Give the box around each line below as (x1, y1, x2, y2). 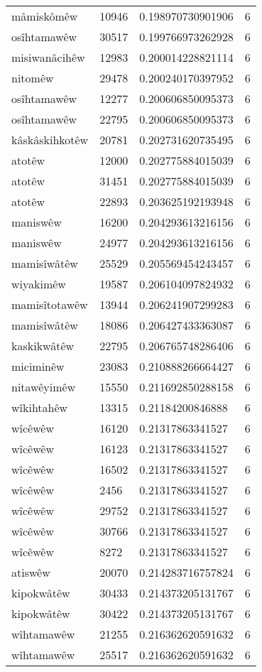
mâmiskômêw (11, 8, 78, 24)
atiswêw (11, 564, 50, 580)
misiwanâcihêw (11, 49, 85, 65)
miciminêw (11, 358, 65, 374)
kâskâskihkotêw (11, 131, 89, 148)
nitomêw (11, 70, 54, 86)
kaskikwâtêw (11, 337, 75, 354)
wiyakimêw (11, 276, 66, 292)
